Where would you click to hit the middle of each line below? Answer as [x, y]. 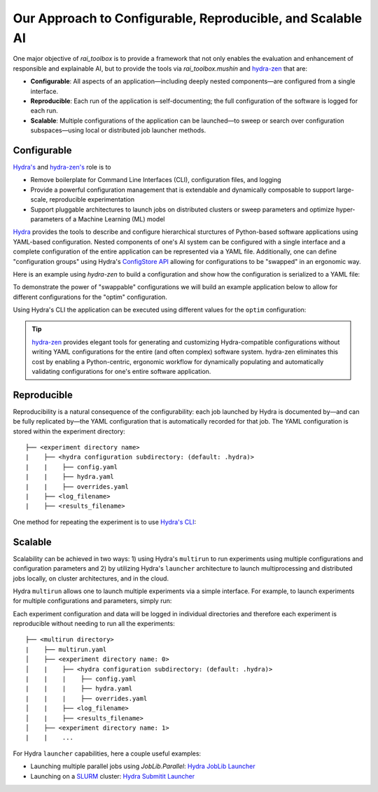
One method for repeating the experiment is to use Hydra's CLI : [105, 522]
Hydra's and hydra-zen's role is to [62, 167]
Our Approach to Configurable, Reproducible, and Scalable [188, 18]
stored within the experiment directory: [69, 431]
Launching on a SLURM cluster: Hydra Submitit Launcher [113, 776]
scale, [39, 200]
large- [345, 190]
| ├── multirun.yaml [66, 649]
